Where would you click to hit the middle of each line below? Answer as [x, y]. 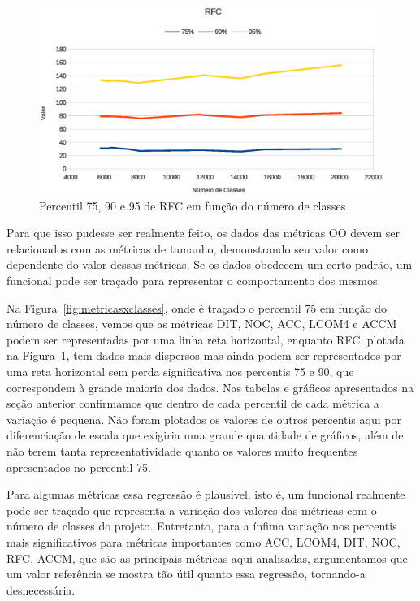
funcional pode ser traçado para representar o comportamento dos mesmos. [194, 281]
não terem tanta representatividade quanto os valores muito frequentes [182, 450]
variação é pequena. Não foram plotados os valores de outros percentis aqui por [204, 419]
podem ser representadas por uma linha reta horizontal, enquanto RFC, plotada [206, 339]
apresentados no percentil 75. [79, 467]
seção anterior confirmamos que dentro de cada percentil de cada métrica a [193, 403]
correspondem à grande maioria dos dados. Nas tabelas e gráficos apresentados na [210, 387]
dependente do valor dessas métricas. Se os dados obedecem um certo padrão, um [210, 264]
